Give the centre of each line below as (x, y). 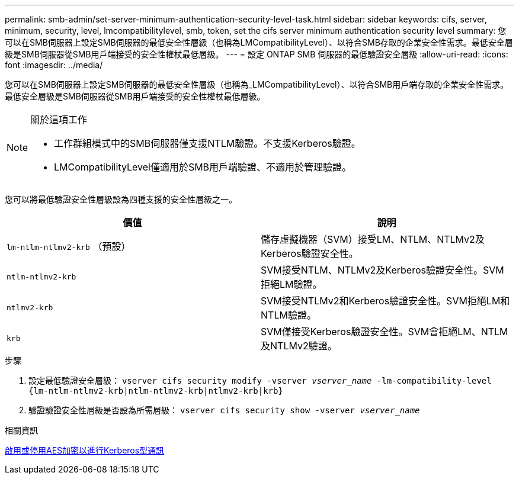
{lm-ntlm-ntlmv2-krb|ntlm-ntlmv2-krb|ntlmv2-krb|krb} (156, 391)
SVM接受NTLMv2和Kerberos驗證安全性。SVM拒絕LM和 (385, 301)
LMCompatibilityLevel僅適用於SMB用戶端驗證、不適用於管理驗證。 (203, 167)
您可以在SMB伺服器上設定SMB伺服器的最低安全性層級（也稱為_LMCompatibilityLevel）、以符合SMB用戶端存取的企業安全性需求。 (257, 84)
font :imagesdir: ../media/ (54, 65)
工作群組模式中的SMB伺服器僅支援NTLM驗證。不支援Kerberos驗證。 (207, 143)
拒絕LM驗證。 (291, 284)
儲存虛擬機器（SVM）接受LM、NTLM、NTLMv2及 (373, 239)
